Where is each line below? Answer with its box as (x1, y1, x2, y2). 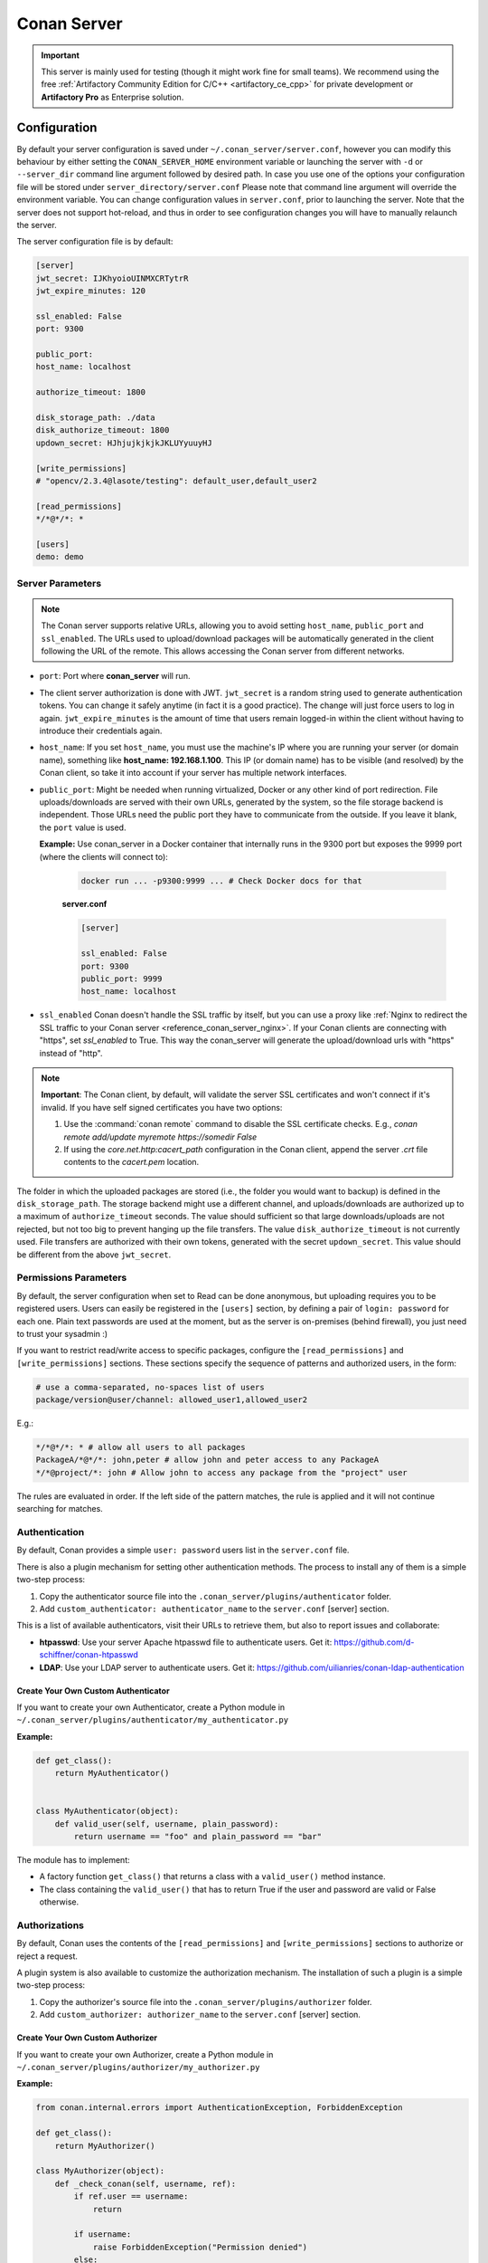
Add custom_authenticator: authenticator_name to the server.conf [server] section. (39, 1603, 389, 1614)
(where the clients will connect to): (39, 851, 169, 862)
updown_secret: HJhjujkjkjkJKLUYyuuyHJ (35, 437, 212, 448)
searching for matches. (16, 1504, 103, 1514)
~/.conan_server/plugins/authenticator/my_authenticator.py (16, 1715, 289, 1725)
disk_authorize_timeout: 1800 (35, 425, 170, 435)
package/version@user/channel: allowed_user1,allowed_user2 (35, 1395, 308, 1405)
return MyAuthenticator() (54, 1768, 170, 1779)
